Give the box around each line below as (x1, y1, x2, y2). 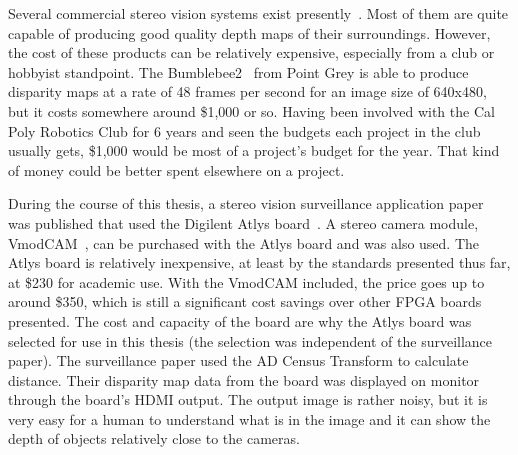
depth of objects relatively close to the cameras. (8, 428, 300, 449)
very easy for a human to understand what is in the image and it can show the (8, 408, 491, 429)
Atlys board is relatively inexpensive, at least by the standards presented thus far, (8, 252, 511, 273)
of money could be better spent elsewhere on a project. (8, 159, 345, 180)
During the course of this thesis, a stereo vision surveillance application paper (8, 193, 484, 214)
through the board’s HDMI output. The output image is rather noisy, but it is (8, 389, 488, 410)
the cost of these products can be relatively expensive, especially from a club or (8, 42, 495, 63)
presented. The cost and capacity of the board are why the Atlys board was (8, 310, 472, 331)
